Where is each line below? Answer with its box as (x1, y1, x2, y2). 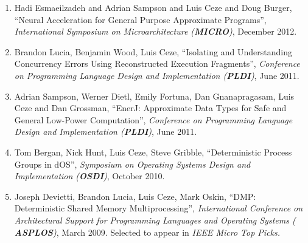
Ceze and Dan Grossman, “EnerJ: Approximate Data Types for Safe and (14, 101, 287, 114)
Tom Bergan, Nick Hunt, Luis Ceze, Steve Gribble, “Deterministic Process (14, 145, 292, 158)
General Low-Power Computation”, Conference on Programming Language (14, 113, 293, 126)
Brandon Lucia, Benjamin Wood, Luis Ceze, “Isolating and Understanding (14, 45, 292, 58)
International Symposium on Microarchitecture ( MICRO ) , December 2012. (14, 25, 297, 38)
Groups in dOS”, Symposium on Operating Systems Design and (14, 157, 251, 170)
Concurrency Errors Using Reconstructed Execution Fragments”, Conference (14, 57, 300, 70)
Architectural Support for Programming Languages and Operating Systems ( (14, 213, 296, 226)
